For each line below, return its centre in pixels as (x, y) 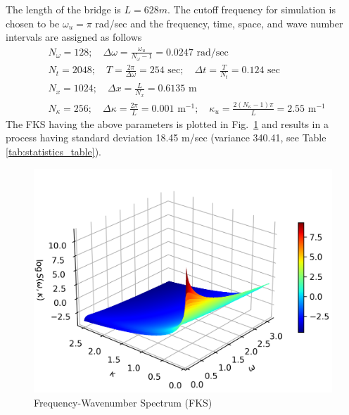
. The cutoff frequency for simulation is (252, 9)
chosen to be (33, 23)
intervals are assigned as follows (74, 37)
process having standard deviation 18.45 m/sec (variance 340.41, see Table (166, 138)
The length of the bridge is (63, 9)
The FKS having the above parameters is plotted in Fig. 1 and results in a (167, 123)
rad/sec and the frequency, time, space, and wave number (219, 23)
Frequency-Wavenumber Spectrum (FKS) (123, 402)
